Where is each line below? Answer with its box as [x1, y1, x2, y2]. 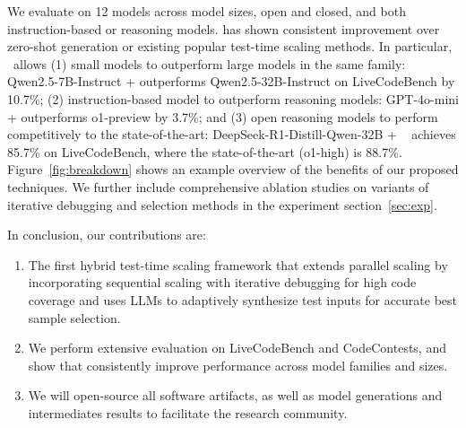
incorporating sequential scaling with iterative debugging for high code [28, 273, 417, 292]
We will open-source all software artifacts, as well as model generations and [28, 386, 443, 405]
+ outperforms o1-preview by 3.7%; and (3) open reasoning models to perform [7, 107, 438, 126]
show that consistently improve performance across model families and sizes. [28, 355, 448, 374]
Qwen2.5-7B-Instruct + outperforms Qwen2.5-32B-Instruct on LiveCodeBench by [7, 72, 455, 91]
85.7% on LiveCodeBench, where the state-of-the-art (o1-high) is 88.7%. [7, 142, 402, 161]
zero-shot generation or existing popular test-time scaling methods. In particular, [7, 37, 453, 56]
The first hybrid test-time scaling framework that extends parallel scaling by [28, 255, 448, 274]
